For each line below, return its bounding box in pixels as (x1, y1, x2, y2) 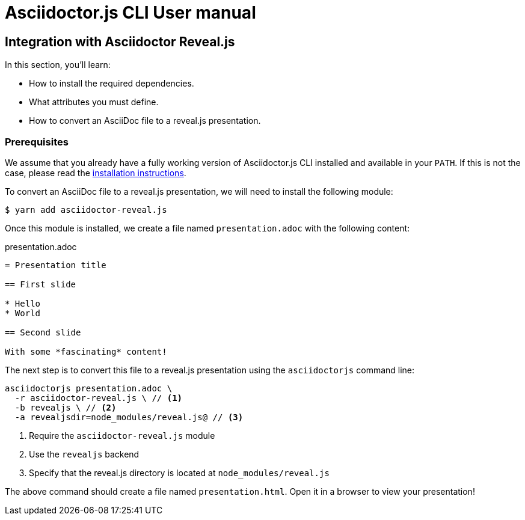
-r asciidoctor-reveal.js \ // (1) (14, 393, 183, 403)
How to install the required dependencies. (29, 78, 194, 89)
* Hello (5, 298, 41, 308)
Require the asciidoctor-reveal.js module (29, 430, 215, 441)
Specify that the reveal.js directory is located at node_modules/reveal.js (29, 467, 330, 478)
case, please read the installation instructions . (5, 167, 186, 178)
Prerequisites (5, 135, 69, 148)
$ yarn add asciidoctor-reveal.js (5, 204, 167, 215)
